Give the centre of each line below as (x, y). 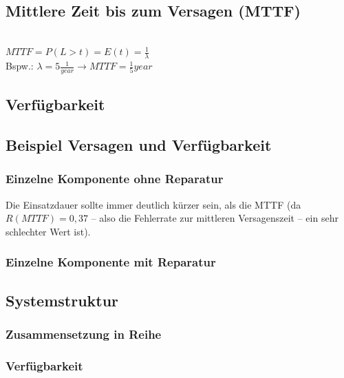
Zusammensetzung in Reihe (84, 334)
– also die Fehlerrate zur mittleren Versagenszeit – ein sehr (215, 218)
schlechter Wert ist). (48, 231)
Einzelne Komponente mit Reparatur (111, 262)
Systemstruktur (62, 300)
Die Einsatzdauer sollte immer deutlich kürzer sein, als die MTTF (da (153, 204)
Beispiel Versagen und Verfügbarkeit (139, 145)
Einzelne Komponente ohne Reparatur (115, 179)
